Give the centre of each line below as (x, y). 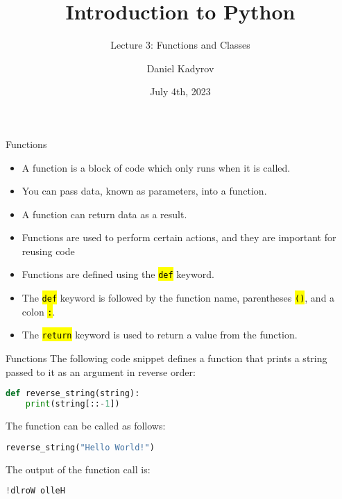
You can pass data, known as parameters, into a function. (144, 191)
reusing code (48, 251)
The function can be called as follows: (86, 426)
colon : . (39, 311)
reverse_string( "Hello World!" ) (80, 447)
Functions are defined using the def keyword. (118, 274)
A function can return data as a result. (104, 214)
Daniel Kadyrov (180, 68)
